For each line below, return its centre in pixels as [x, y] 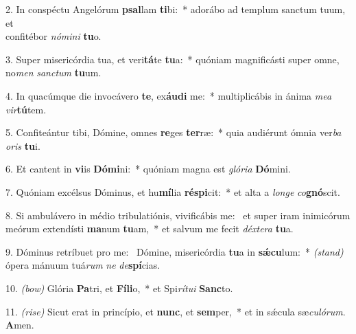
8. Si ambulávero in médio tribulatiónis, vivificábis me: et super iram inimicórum [178, 215]
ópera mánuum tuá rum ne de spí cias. [83, 265]
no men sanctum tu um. [54, 73]
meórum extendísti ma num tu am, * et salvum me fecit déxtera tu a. [150, 229]
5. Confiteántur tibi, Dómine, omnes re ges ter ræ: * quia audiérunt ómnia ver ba [174, 132]
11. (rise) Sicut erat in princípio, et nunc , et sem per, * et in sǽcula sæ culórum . [176, 311]
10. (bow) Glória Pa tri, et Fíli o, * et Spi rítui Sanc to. [119, 288]
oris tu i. [23, 145]
